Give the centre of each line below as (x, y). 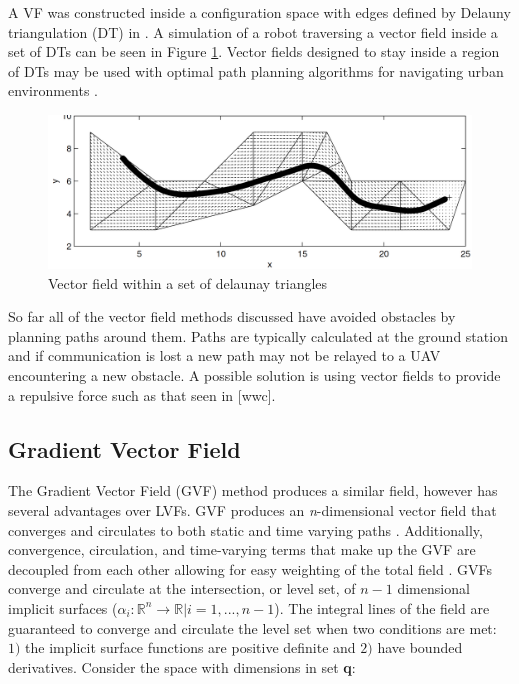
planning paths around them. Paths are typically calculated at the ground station (258, 335)
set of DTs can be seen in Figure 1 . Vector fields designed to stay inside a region (254, 51)
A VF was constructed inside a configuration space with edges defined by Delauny (259, 12)
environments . (53, 90)
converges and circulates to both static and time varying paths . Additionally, (245, 529)
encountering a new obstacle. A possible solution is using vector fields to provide (254, 374)
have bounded (420, 647)
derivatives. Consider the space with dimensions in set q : (182, 666)
